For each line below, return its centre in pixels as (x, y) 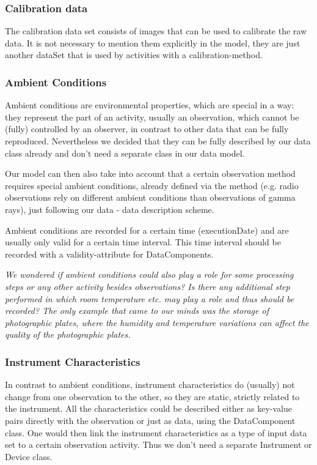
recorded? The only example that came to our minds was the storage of (137, 311)
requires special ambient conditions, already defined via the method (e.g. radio (152, 185)
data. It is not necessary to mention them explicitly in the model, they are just (153, 43)
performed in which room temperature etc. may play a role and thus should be (150, 298)
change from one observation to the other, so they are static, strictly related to (152, 396)
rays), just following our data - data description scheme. (110, 209)
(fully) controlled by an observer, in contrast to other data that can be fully (147, 129)
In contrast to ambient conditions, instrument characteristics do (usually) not (150, 385)
